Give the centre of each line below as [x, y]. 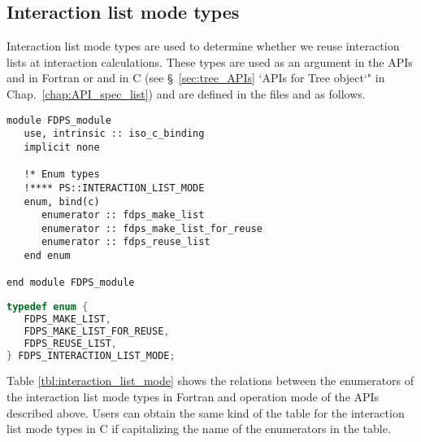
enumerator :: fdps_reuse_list [126, 242]
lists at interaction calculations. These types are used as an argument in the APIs [210, 61]
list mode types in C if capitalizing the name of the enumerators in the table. [199, 429]
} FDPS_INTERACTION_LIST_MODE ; [91, 355]
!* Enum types [62, 175]
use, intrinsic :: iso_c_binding [114, 134]
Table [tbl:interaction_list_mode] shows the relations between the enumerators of [210, 381]
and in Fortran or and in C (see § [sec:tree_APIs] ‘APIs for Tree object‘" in [196, 78]
